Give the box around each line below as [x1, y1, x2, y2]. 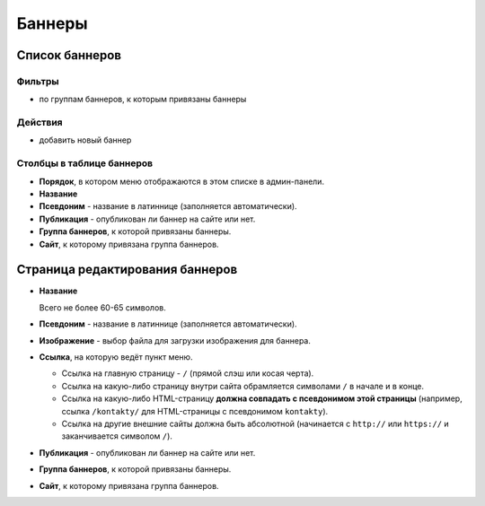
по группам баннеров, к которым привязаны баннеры [39, 94, 247, 105]
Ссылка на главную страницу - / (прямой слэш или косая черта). [61, 368, 314, 379]
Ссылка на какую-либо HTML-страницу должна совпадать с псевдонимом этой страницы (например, [61, 393, 463, 404]
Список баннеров [16, 48, 121, 63]
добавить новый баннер [39, 135, 132, 145]
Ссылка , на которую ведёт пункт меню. [39, 352, 193, 362]
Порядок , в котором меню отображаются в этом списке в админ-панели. [39, 176, 325, 187]
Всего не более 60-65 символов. [39, 301, 166, 313]
